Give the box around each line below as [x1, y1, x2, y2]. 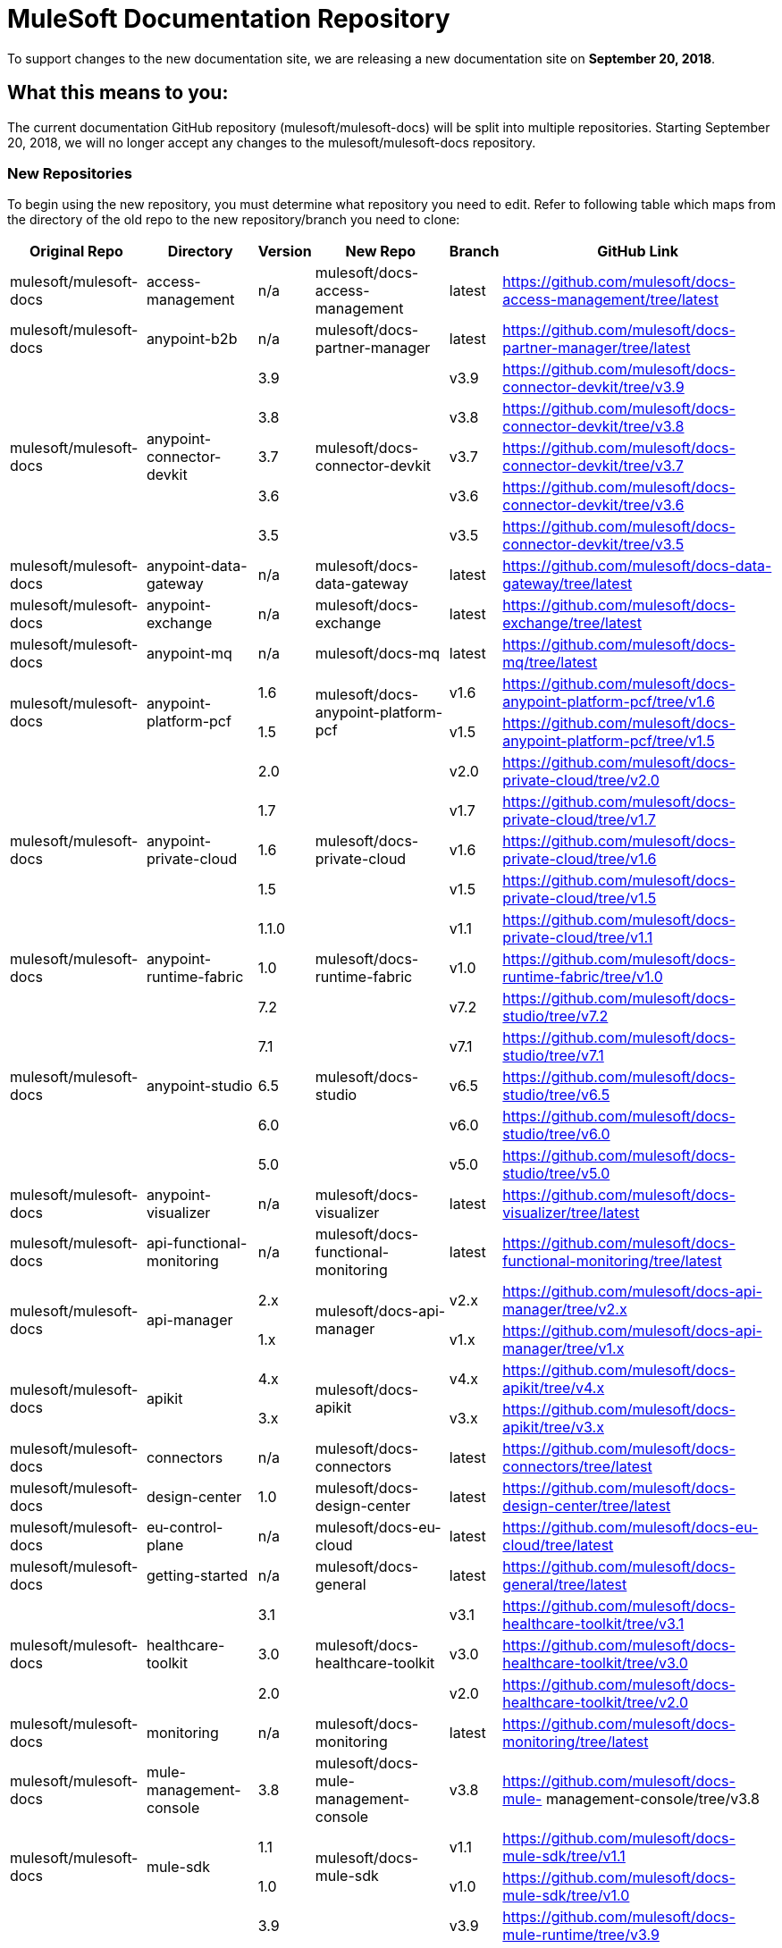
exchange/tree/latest [502, 614, 642, 633]
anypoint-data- [146, 557, 248, 575]
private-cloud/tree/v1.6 [502, 850, 657, 869]
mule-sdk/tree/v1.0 [502, 1886, 630, 1905]
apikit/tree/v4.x [502, 1379, 605, 1398]
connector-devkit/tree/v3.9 [502, 378, 685, 397]
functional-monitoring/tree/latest [502, 1252, 722, 1271]
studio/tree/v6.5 [502, 1086, 610, 1104]
